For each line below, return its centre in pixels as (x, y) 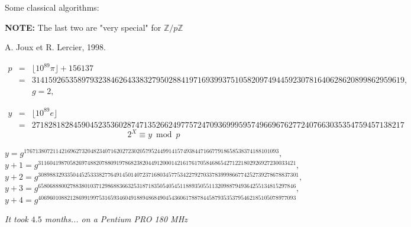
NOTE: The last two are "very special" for (83, 27)
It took (17, 219)
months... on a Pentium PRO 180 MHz (116, 219)
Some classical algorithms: (52, 7)
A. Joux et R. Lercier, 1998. (55, 47)
